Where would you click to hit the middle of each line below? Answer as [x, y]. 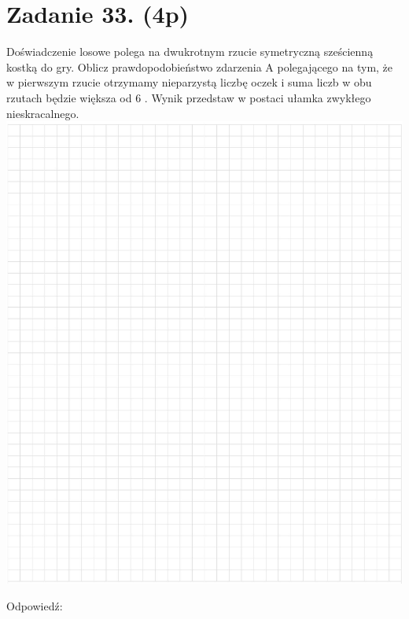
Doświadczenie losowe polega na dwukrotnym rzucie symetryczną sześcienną [190, 52]
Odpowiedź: [35, 605]
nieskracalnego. [43, 113]
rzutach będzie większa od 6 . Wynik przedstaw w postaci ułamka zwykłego [189, 97]
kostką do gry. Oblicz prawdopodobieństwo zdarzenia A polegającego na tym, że [200, 66]
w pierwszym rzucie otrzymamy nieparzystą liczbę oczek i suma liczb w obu [189, 82]
